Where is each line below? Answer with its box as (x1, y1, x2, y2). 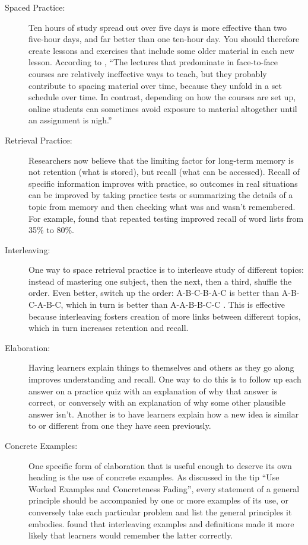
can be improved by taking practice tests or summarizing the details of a (28, 189, 293, 201)
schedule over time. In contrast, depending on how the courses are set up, (28, 91, 296, 103)
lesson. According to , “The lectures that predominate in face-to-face (28, 56, 278, 68)
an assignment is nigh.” (28, 114, 112, 126)
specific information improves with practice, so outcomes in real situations (28, 177, 298, 189)
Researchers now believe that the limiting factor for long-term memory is (28, 154, 294, 166)
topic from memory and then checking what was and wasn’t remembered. (28, 200, 296, 212)
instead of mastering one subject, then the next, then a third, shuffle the (28, 275, 292, 287)
